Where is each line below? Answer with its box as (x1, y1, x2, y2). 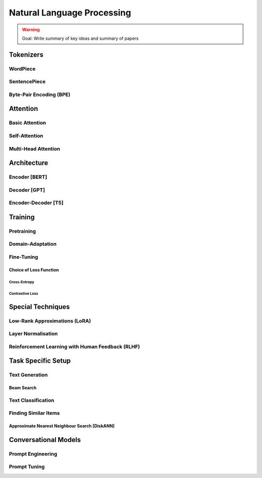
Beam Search (9, 385, 37, 390)
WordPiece (9, 65, 36, 72)
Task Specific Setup (9, 357, 71, 365)
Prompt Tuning (9, 463, 45, 470)
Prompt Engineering (9, 450, 58, 457)
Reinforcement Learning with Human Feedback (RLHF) (9, 343, 140, 350)
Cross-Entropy (9, 279, 34, 285)
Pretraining (9, 228, 36, 235)
